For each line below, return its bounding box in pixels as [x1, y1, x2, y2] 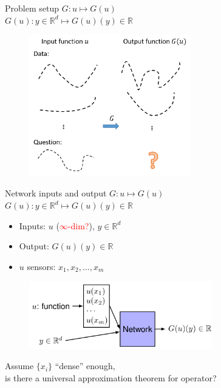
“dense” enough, [55, 359, 115, 372]
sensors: [27, 260, 56, 272]
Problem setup [5, 2, 59, 14]
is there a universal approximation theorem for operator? [5, 371, 217, 384]
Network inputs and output [5, 187, 107, 199]
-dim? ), [67, 219, 95, 232]
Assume [5, 359, 34, 372]
